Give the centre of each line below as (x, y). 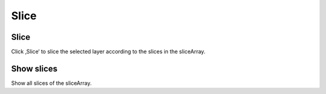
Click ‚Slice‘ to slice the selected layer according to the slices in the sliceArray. (108, 52)
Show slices (34, 68)
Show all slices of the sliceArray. (51, 83)
